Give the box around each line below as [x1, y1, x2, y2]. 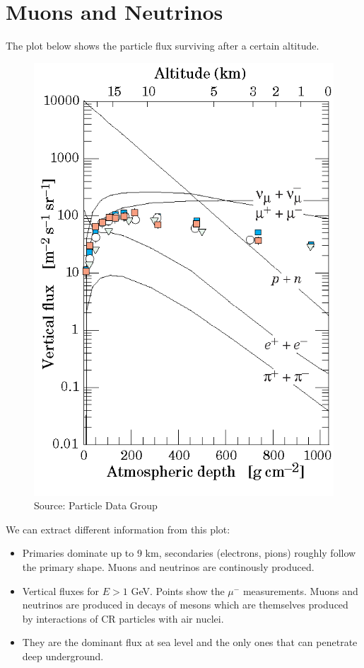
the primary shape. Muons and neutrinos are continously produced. [22, 560, 315, 574]
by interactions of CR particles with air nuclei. [22, 611, 224, 625]
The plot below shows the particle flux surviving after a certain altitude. [6, 38, 319, 53]
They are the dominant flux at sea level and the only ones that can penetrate [22, 635, 358, 650]
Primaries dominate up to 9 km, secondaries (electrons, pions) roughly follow [22, 545, 356, 560]
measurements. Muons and [242, 583, 358, 598]
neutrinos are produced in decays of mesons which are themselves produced [22, 597, 348, 612]
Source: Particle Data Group [34, 498, 158, 513]
